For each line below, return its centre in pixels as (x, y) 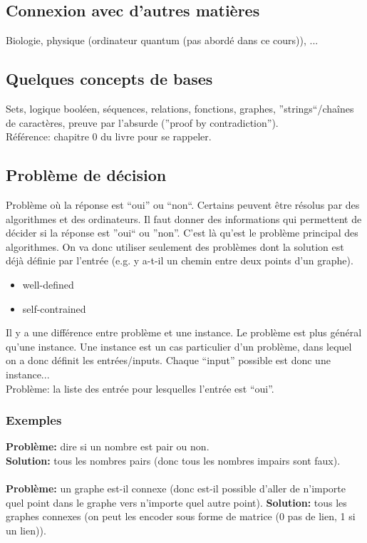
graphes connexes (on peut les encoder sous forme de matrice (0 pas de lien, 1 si (181, 516)
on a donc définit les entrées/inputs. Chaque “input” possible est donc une (168, 360)
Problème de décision (86, 175)
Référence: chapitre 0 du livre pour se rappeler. (109, 136)
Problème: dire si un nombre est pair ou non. (108, 446)
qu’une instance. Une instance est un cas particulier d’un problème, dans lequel (179, 346)
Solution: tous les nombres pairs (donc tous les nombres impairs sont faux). (173, 460)
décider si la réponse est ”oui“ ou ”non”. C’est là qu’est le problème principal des (182, 233)
